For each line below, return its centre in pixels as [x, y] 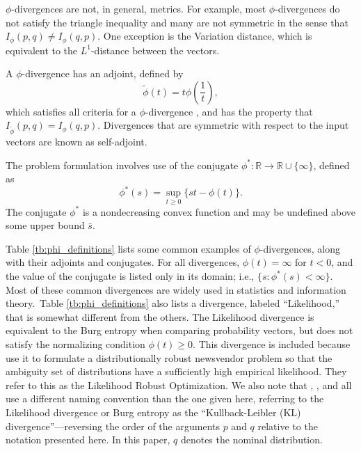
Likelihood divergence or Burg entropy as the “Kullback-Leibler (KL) [153, 412]
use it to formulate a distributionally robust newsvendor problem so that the [169, 357]
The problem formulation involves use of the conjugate [122, 165]
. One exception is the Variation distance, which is [205, 36]
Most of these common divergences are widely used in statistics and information [176, 289]
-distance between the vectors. [155, 50]
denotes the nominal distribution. [251, 440]
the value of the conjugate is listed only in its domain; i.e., [130, 276]
